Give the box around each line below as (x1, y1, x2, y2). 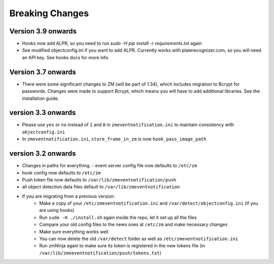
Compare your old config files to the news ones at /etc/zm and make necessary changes (39, 221, 228, 228)
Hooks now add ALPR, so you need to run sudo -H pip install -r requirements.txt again (22, 41, 202, 47)
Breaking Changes (9, 8, 89, 19)
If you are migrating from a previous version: (22, 193, 115, 199)
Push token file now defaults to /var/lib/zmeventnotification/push (22, 176, 177, 182)
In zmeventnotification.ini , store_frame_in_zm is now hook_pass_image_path (22, 136, 207, 142)
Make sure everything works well (39, 229, 109, 235)
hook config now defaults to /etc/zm (22, 170, 101, 176)
